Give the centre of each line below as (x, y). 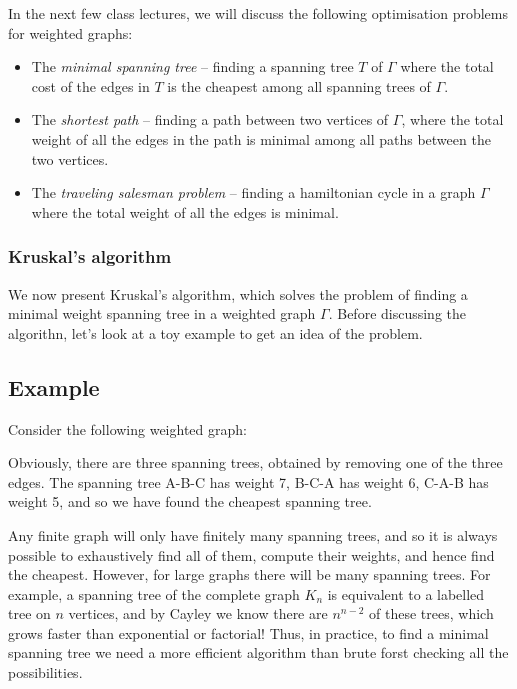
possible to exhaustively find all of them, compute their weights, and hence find (251, 554)
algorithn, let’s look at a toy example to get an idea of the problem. (215, 332)
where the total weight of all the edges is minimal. (185, 211)
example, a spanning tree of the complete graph (154, 593)
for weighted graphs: (70, 32)
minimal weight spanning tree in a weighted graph (162, 313)
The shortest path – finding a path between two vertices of (210, 119)
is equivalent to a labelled (406, 593)
